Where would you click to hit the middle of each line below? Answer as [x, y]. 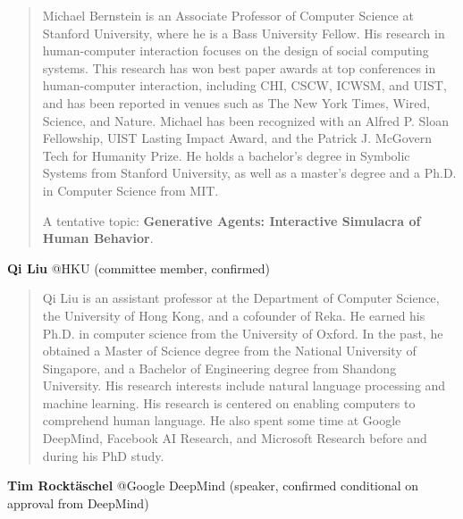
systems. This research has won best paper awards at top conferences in [239, 67]
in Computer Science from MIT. [130, 190]
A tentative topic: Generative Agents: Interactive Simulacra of [231, 220]
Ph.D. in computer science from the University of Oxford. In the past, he [243, 333]
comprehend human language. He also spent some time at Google [222, 420]
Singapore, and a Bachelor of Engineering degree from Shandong [219, 368]
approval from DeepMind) [78, 502]
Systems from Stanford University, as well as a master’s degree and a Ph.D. [249, 173]
